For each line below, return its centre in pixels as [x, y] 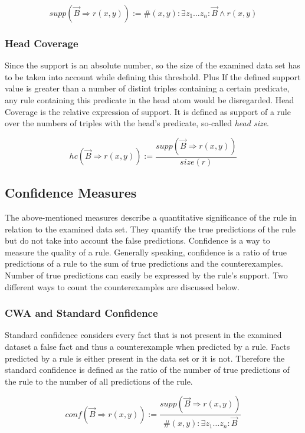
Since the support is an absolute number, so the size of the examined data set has [152, 65]
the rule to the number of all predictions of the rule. [99, 381]
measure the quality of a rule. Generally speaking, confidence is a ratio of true [146, 252]
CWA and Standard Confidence [81, 313]
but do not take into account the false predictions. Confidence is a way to [137, 240]
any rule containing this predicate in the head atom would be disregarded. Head [150, 100]
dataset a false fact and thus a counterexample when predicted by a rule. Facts [147, 346]
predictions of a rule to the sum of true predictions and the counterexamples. [144, 263]
